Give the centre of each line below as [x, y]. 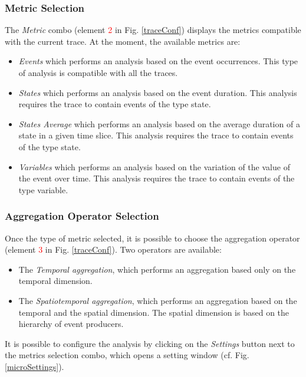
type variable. [43, 189]
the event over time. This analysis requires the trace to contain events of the [157, 178]
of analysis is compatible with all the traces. [98, 72]
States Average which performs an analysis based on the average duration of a [159, 123]
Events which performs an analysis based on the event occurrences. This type [158, 61]
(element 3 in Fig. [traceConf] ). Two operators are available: [113, 249]
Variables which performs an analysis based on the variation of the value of [154, 166]
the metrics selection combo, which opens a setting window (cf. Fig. [127, 355]
